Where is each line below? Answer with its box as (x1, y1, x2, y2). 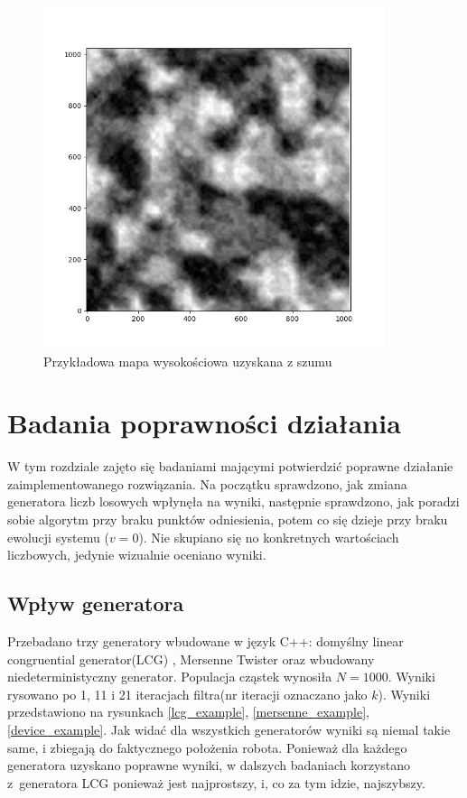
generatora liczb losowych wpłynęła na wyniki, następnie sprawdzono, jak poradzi (7, 492, 460, 511)
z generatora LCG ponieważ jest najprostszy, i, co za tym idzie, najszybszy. (7, 773, 425, 792)
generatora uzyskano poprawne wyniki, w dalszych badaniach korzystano (7, 756, 411, 775)
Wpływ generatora (7, 589, 184, 617)
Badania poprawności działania (7, 404, 401, 441)
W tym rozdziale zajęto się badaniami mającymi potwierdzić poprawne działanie (7, 457, 453, 476)
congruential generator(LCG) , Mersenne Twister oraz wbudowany (7, 649, 375, 668)
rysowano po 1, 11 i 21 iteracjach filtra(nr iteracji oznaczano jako (7, 684, 368, 703)
